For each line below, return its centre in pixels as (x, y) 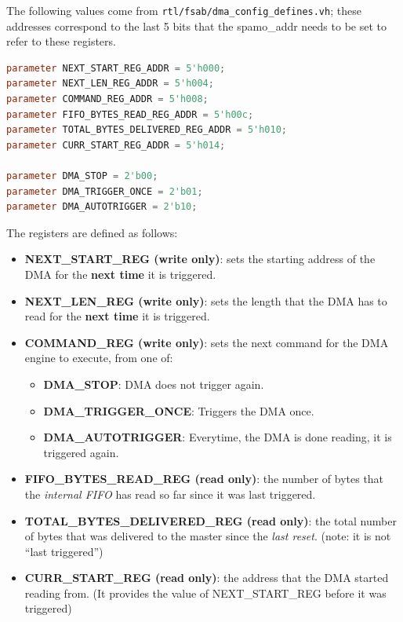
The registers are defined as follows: (92, 232)
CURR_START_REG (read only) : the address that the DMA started (207, 578)
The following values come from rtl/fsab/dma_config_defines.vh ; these (184, 10)
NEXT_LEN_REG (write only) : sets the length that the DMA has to (206, 300)
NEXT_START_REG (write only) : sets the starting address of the (200, 259)
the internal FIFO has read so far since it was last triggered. (170, 494)
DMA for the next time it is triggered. (120, 274)
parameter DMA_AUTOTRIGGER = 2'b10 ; (102, 207)
